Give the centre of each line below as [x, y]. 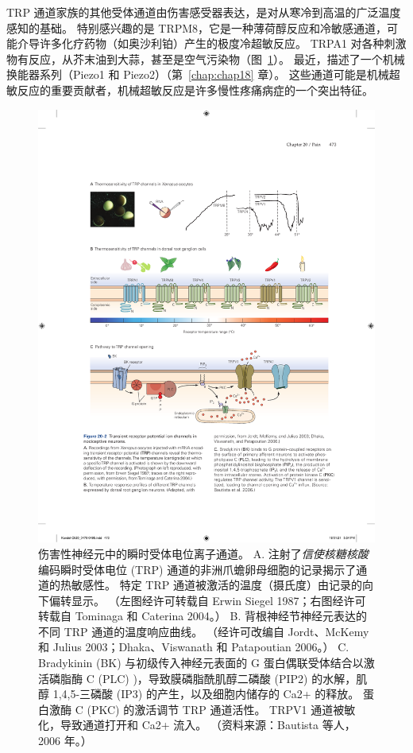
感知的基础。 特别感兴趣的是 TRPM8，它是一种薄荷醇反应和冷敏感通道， [197, 27]
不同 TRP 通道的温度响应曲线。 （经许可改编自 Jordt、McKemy [204, 631]
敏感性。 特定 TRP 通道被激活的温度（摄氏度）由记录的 [216, 585]
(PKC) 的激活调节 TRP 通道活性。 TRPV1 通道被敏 [221, 709]
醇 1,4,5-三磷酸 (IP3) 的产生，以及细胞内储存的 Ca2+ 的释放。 [199, 694]
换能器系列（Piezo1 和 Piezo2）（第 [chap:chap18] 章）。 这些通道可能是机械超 [203, 74]
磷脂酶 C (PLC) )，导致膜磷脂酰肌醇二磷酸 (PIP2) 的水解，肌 [208, 678]
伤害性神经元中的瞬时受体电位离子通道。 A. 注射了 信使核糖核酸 [203, 553]
